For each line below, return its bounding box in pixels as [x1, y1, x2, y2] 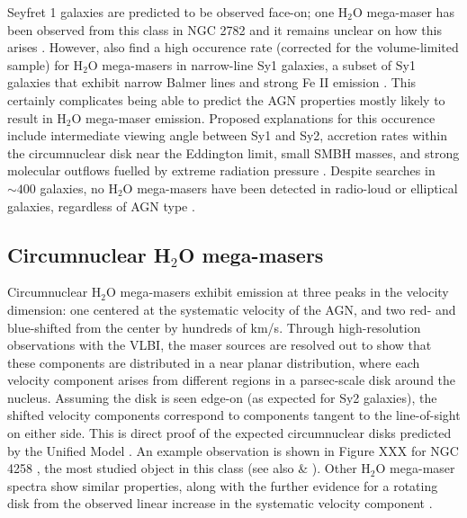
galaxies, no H [40, 178, 118, 197]
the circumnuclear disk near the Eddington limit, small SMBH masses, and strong [7, 143, 460, 162]
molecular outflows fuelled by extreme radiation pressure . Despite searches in [7, 161, 436, 180]
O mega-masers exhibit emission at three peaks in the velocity [106, 282, 449, 301]
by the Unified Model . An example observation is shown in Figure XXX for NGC [7, 441, 459, 460]
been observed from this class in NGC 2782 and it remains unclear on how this [7, 20, 442, 39]
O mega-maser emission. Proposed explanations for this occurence [71, 108, 436, 127]
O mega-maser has [352, 3, 454, 21]
